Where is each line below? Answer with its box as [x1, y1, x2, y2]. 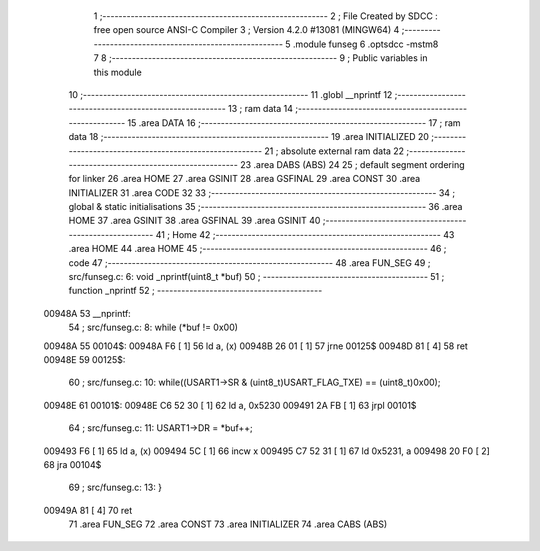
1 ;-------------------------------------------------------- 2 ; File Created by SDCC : [93, 10, 439, 22]
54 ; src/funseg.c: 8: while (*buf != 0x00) [68, 321, 239, 334]
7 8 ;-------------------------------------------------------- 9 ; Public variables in [93, 52, 428, 64]
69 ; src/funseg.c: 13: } [68, 481, 163, 494]
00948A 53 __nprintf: [43, 307, 132, 319]
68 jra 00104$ [43, 458, 102, 470]
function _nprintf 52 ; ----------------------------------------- [68, 285, 323, 297]
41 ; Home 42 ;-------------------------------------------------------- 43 [155, 228, 455, 240]
